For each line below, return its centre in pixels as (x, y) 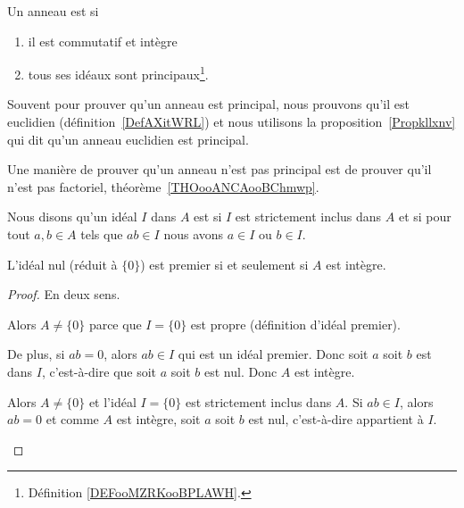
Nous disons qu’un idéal (72, 217)
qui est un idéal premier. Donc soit (273, 354)
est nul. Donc (240, 371)
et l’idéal (112, 401)
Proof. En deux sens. (64, 294)
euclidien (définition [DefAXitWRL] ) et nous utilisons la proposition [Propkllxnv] (232, 122)
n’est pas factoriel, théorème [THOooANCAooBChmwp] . (163, 186)
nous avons (194, 234)
